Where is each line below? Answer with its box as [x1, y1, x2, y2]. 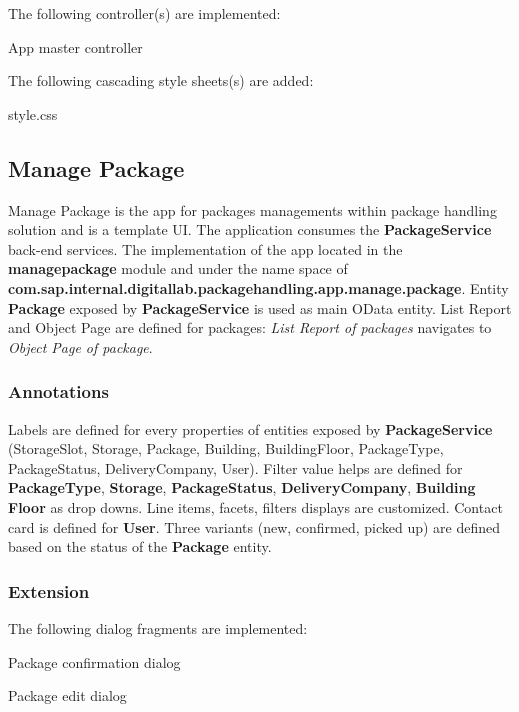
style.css [8, 103, 58, 124]
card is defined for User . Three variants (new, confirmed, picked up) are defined [8, 516, 501, 537]
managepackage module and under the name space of [8, 258, 348, 279]
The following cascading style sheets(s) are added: [8, 70, 314, 91]
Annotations [8, 379, 109, 404]
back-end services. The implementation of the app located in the [8, 238, 403, 259]
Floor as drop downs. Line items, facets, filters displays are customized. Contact [8, 496, 503, 517]
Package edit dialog [8, 685, 127, 706]
